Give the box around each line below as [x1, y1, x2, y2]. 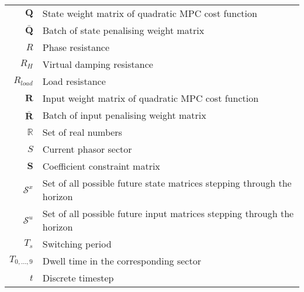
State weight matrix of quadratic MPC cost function [42, 6, 257, 20]
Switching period [42, 237, 112, 250]
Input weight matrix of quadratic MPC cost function [42, 91, 259, 105]
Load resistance [42, 74, 106, 88]
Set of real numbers [42, 125, 122, 139]
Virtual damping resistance [42, 57, 153, 71]
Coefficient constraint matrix [42, 159, 160, 173]
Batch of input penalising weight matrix [42, 108, 206, 122]
